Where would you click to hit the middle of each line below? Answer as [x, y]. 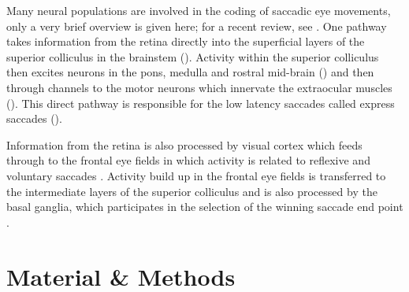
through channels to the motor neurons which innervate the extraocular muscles [199, 87]
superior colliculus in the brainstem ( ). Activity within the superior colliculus [193, 56]
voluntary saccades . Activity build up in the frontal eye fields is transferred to [196, 175]
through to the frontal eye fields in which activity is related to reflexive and [188, 160]
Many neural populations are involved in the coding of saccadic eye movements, [199, 10]
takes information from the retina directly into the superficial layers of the [186, 41]
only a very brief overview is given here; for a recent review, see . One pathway [197, 26]
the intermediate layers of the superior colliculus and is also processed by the [192, 191]
